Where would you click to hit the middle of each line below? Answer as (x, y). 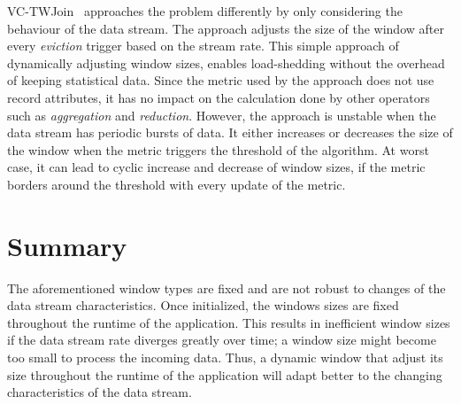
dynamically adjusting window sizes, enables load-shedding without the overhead (226, 62)
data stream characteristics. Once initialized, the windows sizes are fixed (203, 305)
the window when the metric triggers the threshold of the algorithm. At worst (218, 149)
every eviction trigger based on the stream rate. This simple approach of (203, 46)
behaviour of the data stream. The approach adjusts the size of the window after (226, 28)
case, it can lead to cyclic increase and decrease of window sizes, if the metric (216, 167)
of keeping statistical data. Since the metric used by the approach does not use (221, 80)
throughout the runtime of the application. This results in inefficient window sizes (229, 322)
